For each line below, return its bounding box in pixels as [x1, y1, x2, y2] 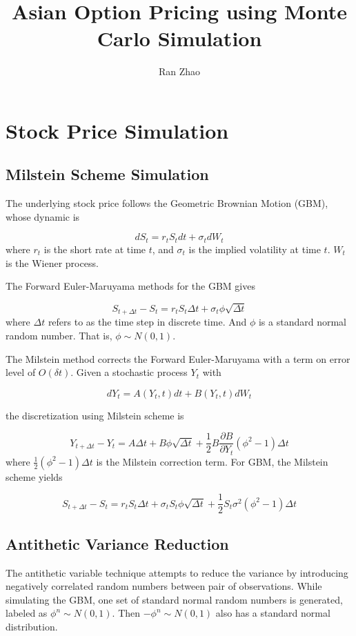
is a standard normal [258, 315, 346, 329]
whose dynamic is [6, 209, 80, 223]
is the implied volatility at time [188, 241, 321, 256]
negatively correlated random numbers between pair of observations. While [6, 579, 322, 593]
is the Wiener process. [6, 255, 99, 270]
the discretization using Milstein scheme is [6, 408, 184, 422]
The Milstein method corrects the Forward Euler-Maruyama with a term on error [6, 351, 350, 366]
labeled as [6, 606, 48, 620]
